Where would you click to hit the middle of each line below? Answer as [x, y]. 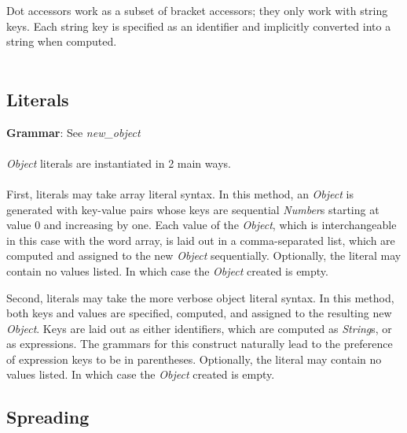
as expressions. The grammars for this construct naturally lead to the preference [200, 344]
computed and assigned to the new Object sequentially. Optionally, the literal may [204, 255]
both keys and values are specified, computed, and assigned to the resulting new [199, 313]
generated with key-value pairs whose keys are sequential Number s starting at [193, 209]
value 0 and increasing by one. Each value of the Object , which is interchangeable [202, 225]
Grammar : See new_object [73, 132]
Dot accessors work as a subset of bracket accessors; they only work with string [197, 10]
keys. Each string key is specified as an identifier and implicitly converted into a [199, 26]
